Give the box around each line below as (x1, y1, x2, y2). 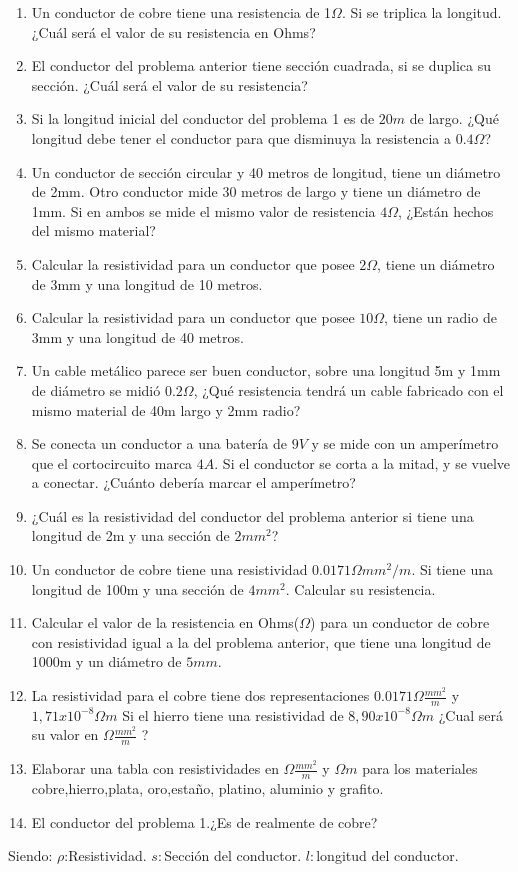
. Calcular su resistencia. (285, 578, 436, 599)
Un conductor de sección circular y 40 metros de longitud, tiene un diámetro (31, 161, 501, 182)
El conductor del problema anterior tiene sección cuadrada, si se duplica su (31, 55, 491, 76)
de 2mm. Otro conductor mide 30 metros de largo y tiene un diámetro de (31, 181, 481, 202)
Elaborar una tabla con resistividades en (31, 758, 279, 779)
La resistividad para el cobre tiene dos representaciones (31, 685, 370, 706)
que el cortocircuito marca (31, 452, 193, 473)
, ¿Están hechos (398, 200, 494, 221)
